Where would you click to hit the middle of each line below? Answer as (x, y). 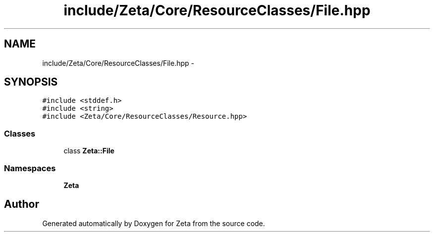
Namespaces (30, 168)
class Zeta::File (89, 151)
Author (22, 204)
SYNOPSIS (31, 82)
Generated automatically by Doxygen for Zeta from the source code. (154, 223)
